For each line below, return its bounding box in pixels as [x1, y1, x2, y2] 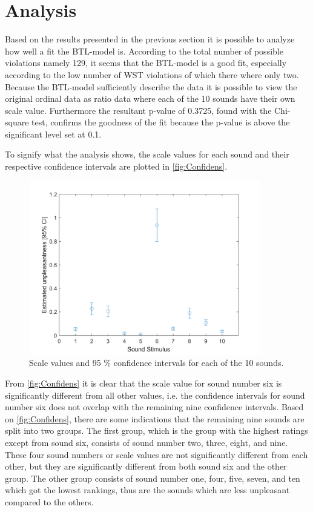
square [5, 116, 29, 128]
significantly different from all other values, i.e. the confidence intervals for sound [5, 388, 305, 401]
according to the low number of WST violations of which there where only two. [5, 68, 299, 81]
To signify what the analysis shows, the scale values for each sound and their [5, 148, 289, 161]
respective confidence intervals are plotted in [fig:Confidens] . [5, 160, 228, 173]
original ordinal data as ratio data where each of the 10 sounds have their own [5, 92, 295, 105]
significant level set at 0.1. [5, 127, 102, 140]
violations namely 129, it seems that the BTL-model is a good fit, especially [5, 56, 287, 69]
